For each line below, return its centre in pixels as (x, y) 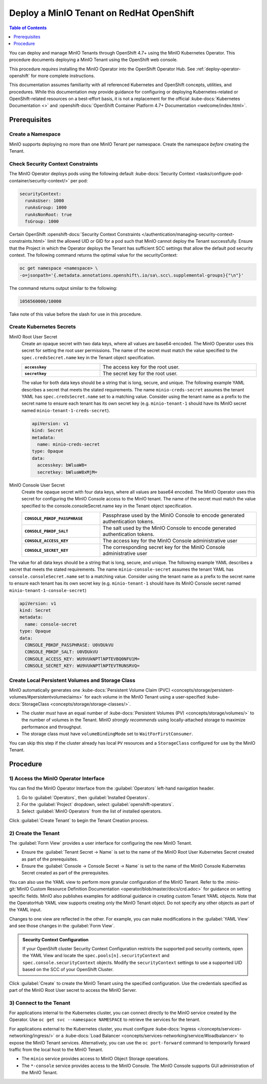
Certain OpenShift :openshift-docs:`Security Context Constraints (75, 234)
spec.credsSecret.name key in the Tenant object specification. (88, 357)
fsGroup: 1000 (42, 221)
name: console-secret (51, 624)
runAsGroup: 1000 (46, 208)
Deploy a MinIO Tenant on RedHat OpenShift (102, 13)
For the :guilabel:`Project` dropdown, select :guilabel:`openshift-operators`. (98, 804)
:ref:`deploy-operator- (218, 69)
